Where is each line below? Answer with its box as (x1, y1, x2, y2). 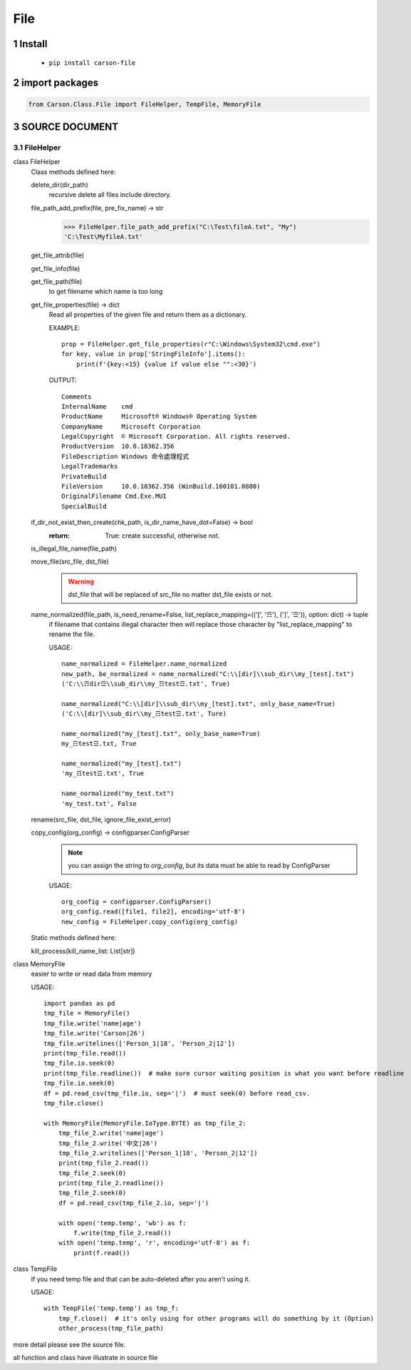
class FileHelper (13, 158, 61, 166)
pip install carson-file (48, 58, 135, 67)
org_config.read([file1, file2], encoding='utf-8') (61, 908, 246, 916)
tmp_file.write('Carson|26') (43, 1029, 145, 1038)
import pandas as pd (43, 999, 115, 1008)
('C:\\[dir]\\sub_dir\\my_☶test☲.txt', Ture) (61, 710, 227, 718)
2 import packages (13, 77, 99, 89)
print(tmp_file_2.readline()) (58, 1179, 164, 1187)
